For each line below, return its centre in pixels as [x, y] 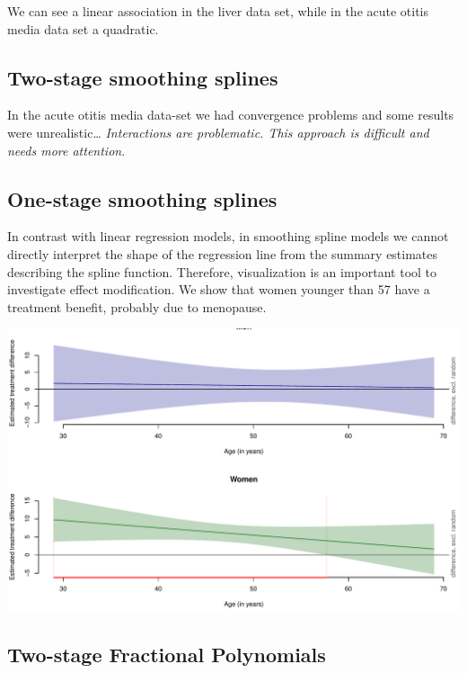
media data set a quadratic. [83, 28]
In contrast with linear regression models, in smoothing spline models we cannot [228, 236]
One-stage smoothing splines [142, 198]
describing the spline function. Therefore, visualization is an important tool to [222, 271]
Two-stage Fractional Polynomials [167, 655]
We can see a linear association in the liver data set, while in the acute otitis [218, 11]
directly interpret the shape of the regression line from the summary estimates [223, 253]
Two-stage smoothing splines [143, 77]
